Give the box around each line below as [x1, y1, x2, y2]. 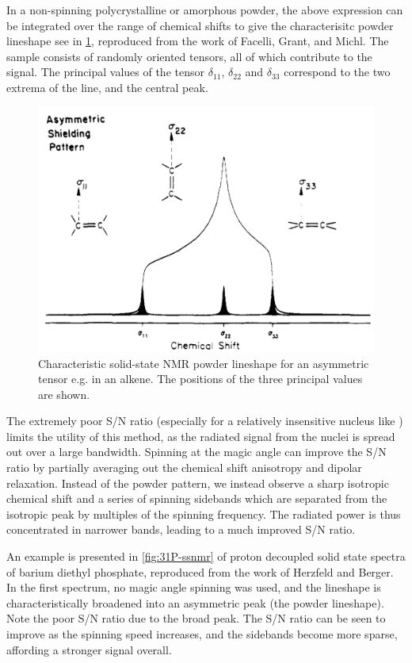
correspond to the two [284, 63, 391, 80]
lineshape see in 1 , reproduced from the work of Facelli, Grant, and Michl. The [6, 33, 389, 49]
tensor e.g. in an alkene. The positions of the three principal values [38, 370, 363, 387]
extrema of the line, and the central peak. [6, 79, 208, 95]
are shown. [38, 385, 90, 402]
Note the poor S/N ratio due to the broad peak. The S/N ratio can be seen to [6, 610, 386, 627]
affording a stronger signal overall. [6, 641, 172, 657]
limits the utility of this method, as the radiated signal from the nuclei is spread [6, 427, 395, 444]
